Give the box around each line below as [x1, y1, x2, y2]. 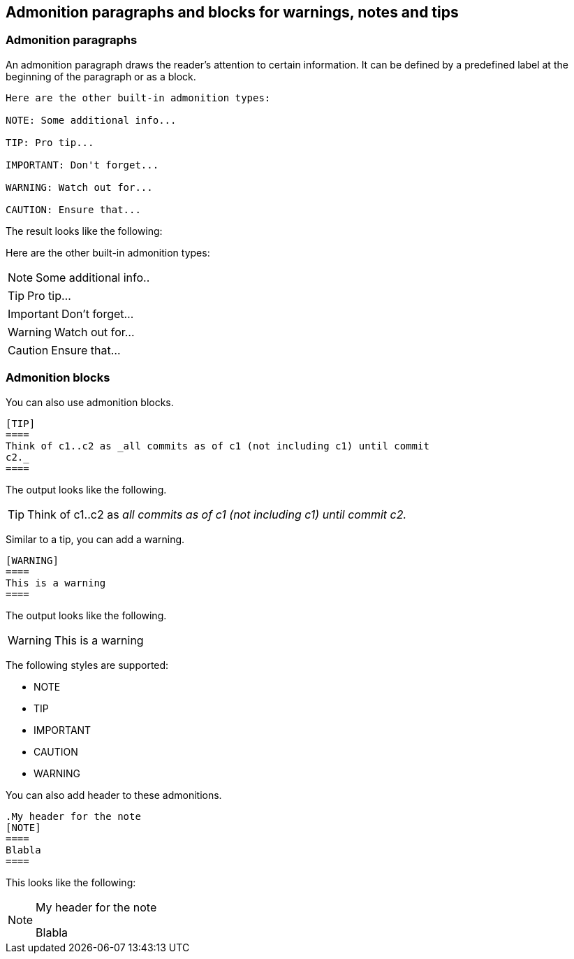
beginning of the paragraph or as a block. [6, 70, 196, 82]
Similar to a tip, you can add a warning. [6, 533, 185, 545]
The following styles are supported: [6, 658, 169, 671]
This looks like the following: [6, 876, 136, 888]
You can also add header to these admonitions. [6, 788, 222, 801]
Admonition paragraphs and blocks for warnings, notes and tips [6, 3, 459, 21]
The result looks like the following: [6, 224, 163, 237]
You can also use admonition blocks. [6, 396, 174, 408]
